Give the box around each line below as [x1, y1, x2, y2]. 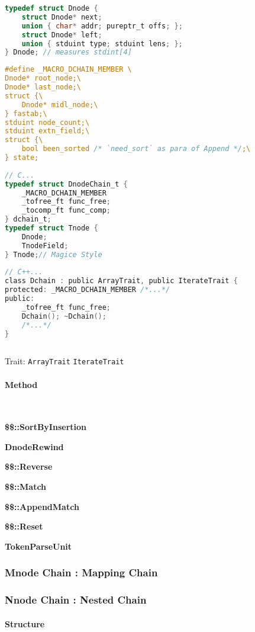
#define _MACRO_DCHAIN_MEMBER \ [5, 65, 132, 74]
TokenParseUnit [5, 540, 72, 552]
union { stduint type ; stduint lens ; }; [21, 39, 183, 48]
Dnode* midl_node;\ [21, 100, 98, 109]
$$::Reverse [5, 460, 53, 473]
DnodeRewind [5, 440, 64, 453]
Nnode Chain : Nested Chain [5, 592, 147, 607]
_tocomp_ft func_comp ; [21, 206, 111, 215]
